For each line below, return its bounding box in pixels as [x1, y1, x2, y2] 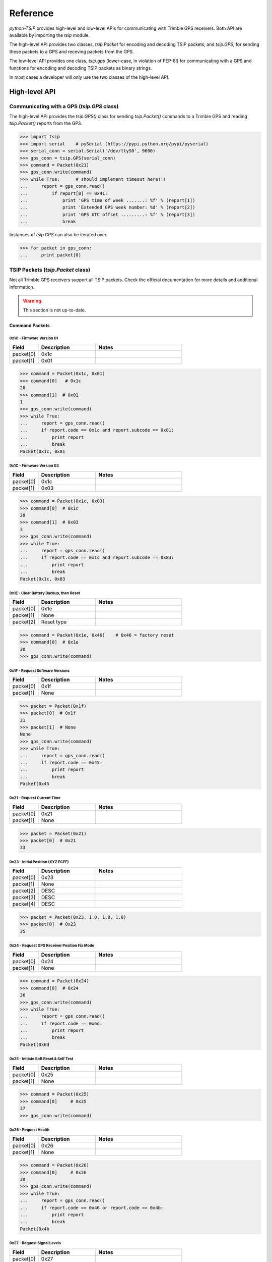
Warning [23, 298, 41, 304]
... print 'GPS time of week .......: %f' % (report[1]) [20, 197, 195, 203]
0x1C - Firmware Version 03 [9, 463, 59, 468]
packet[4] [12, 901, 36, 908]
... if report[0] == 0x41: [20, 190, 108, 196]
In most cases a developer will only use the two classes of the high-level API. [9, 74, 170, 80]
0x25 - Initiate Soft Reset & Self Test [9, 1057, 74, 1062]
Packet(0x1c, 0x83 [20, 576, 65, 582]
